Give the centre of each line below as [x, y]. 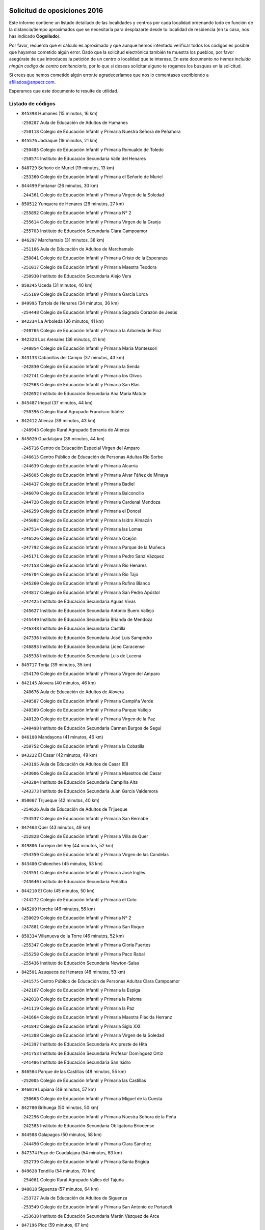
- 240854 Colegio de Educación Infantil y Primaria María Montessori [90, 348]
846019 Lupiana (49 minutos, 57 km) [59, 1089]
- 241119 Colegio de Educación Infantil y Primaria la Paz [78, 1008]
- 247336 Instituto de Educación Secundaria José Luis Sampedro [87, 638]
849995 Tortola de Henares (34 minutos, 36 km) [70, 303]
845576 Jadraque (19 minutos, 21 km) [60, 141]
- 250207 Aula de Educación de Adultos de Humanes [75, 123]
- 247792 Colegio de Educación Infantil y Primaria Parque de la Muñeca [93, 547]
